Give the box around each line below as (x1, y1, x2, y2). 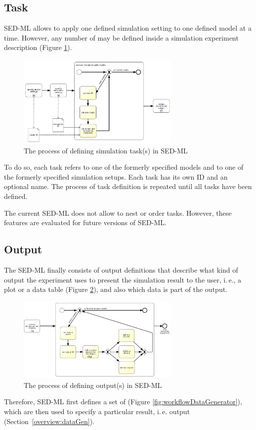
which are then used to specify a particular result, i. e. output (4, 406, 190, 416)
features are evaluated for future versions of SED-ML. (4, 217, 167, 228)
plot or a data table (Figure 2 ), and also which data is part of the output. (4, 284, 228, 294)
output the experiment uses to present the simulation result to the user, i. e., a (4, 274, 242, 285)
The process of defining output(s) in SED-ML (24, 380, 162, 390)
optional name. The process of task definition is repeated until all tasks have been (4, 181, 252, 191)
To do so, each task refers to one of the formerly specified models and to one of (4, 162, 244, 172)
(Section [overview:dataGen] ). (4, 416, 94, 426)
